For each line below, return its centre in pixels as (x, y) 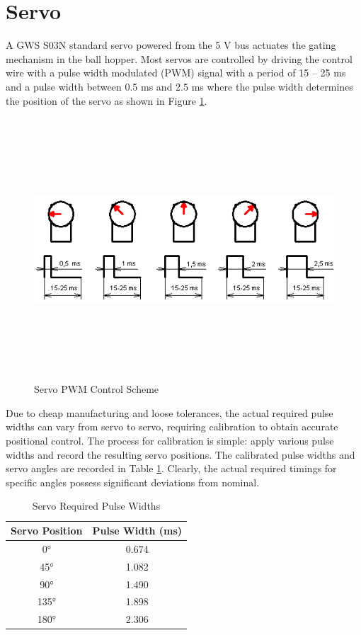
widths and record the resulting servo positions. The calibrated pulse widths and (180, 454)
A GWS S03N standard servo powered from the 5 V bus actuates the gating (171, 45)
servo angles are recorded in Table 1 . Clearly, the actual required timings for (171, 468)
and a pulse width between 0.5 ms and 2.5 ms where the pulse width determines (179, 86)
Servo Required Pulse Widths (96, 506)
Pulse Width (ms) (137, 531)
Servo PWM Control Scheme (97, 389)
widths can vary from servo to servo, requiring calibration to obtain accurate (172, 427)
